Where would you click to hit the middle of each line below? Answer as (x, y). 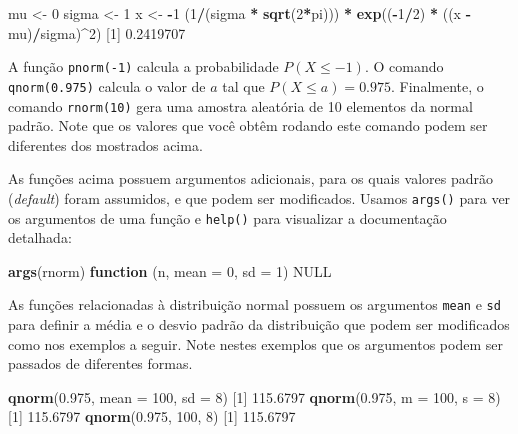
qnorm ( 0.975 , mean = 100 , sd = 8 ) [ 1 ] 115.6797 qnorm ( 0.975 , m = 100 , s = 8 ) (254, 396)
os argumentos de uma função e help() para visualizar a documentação (227, 217)
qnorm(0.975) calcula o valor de (107, 85)
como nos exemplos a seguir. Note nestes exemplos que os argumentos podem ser (255, 343)
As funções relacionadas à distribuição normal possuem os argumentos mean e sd (254, 304)
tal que (243, 85)
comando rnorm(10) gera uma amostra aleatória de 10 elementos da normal (240, 105)
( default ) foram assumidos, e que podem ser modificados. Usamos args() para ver (259, 197)
